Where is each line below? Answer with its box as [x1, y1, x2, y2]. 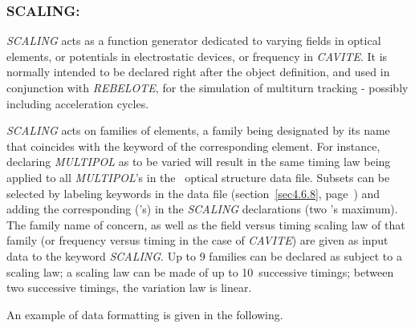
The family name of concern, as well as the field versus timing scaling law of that [6, 216, 405, 233]
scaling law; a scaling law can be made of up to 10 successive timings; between [6, 263, 394, 280]
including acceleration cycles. [6, 95, 149, 111]
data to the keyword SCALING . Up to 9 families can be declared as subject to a [6, 247, 402, 264]
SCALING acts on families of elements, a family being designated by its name [6, 122, 390, 139]
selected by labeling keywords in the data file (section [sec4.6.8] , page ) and [6, 184, 380, 201]
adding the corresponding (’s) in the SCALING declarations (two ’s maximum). [6, 200, 398, 217]
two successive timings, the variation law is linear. [6, 279, 252, 296]
